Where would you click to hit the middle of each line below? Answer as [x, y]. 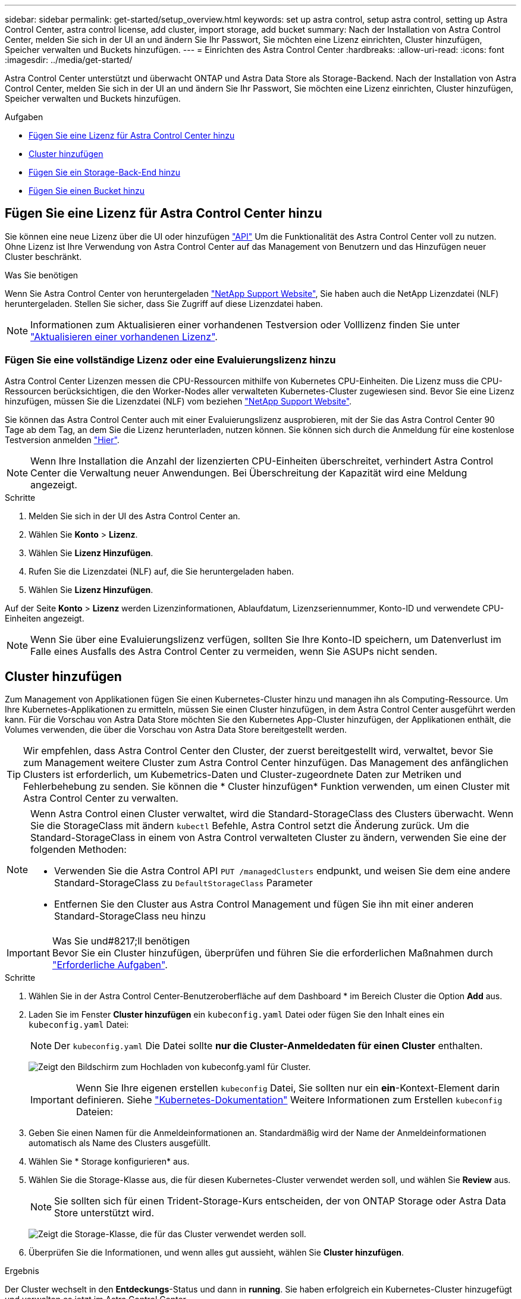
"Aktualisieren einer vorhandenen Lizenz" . [124, 336]
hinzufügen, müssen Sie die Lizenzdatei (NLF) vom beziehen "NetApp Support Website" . [178, 401]
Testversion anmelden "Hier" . [62, 440]
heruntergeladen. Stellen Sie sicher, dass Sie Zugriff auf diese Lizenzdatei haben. [164, 303]
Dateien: [95, 1112]
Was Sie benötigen [42, 275]
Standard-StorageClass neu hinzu [130, 916]
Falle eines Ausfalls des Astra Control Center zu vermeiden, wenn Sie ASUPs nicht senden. [234, 651]
